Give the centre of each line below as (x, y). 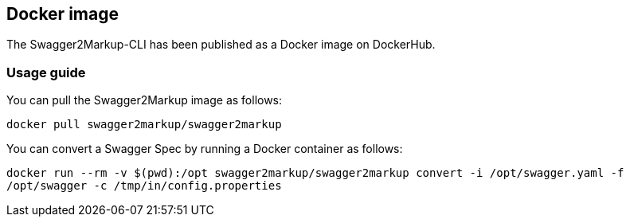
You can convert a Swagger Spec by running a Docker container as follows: (205, 149)
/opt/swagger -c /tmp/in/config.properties (144, 186)
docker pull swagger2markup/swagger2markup (144, 125)
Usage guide (46, 72)
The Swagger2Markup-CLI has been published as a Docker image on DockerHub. (221, 45)
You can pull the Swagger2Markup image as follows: (145, 100)
